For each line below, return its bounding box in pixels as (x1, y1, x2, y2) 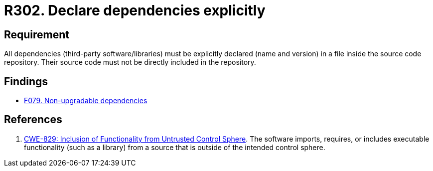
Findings (4, 75, 48, 88)
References (4, 113, 62, 126)
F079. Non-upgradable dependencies (24, 96, 147, 105)
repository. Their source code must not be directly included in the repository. (4, 58, 256, 67)
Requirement (4, 28, 70, 41)
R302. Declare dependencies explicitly (4, 2, 266, 19)
